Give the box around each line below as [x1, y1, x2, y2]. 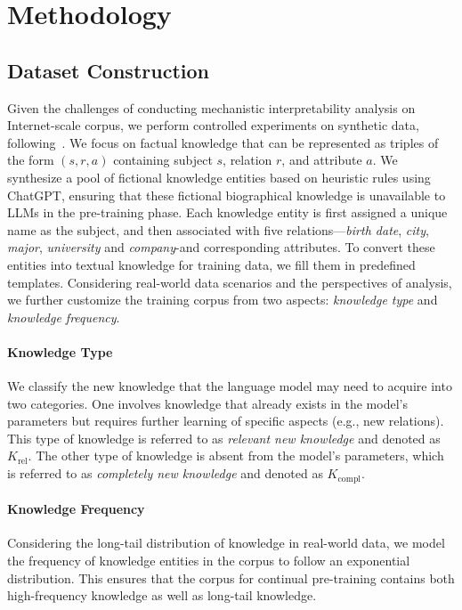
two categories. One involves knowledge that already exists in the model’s [7, 394, 408, 412]
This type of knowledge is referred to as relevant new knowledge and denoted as [7, 428, 441, 447]
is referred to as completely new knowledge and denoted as [7, 464, 323, 483]
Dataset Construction [7, 56, 209, 84]
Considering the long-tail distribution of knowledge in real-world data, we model [7, 533, 445, 552]
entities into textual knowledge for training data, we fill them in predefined [7, 255, 416, 273]
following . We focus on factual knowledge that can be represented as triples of [7, 133, 439, 151]
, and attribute [281, 150, 362, 169]
